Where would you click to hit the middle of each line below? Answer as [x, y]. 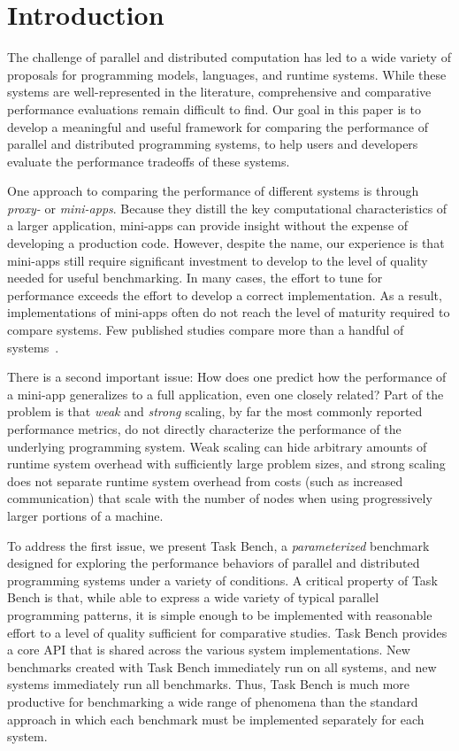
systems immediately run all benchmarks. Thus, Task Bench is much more [209, 684]
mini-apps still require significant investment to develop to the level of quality [218, 260]
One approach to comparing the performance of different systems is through [213, 191]
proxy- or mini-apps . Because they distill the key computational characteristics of [227, 208]
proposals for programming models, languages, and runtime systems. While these [227, 74]
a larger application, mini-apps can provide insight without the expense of [208, 225]
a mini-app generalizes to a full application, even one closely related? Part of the [226, 394]
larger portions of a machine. [85, 515]
